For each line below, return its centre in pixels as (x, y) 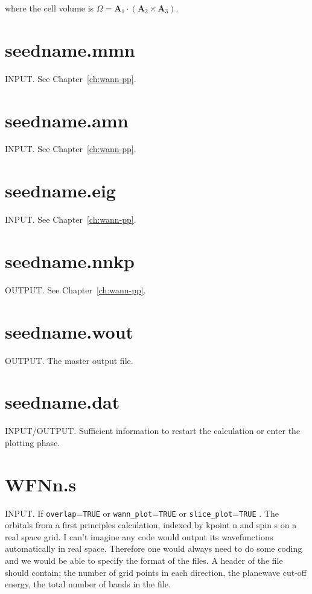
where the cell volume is (49, 8)
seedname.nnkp (70, 260)
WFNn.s (41, 484)
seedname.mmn (70, 49)
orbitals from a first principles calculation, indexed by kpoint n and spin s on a (151, 525)
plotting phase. (33, 442)
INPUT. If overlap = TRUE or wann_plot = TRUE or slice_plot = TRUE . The (142, 513)
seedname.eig (60, 190)
